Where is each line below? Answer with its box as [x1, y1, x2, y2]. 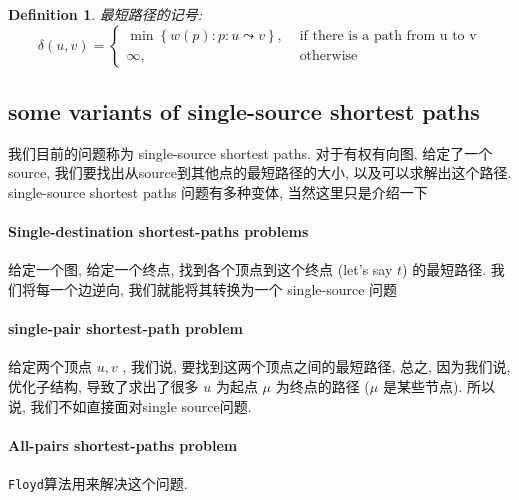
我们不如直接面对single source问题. [30, 395, 252, 416]
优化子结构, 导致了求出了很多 [8, 375, 199, 396]
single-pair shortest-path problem [8, 318, 244, 339]
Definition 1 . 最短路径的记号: [8, 4, 203, 24]
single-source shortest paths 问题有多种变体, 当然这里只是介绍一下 [8, 181, 428, 202]
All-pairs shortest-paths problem [8, 434, 238, 455]
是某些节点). [382, 375, 463, 396]
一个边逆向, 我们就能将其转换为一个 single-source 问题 [49, 278, 398, 299]
